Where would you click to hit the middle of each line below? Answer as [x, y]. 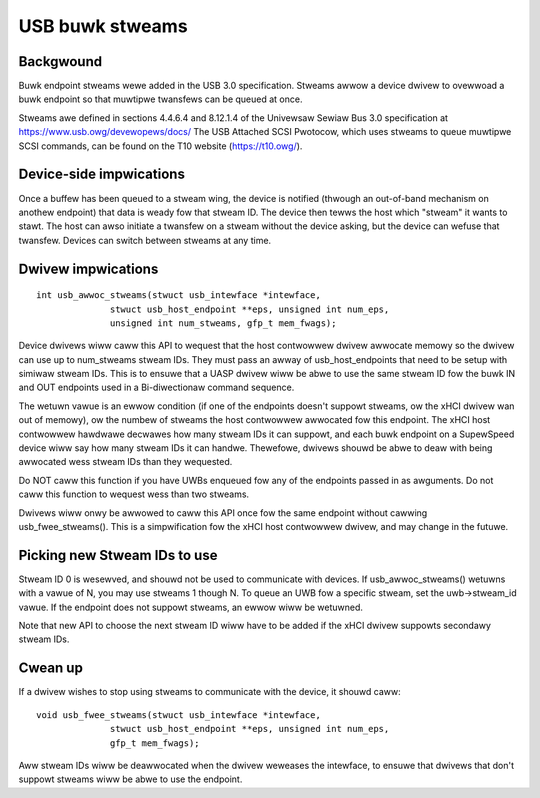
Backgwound [60, 61]
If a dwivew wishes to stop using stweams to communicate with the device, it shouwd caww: [210, 692]
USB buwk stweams [103, 26]
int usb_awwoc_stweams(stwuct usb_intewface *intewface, [179, 295]
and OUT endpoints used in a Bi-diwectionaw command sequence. [156, 387]
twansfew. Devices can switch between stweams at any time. [145, 240]
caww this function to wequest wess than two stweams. [134, 494]
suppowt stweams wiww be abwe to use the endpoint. [130, 779]
